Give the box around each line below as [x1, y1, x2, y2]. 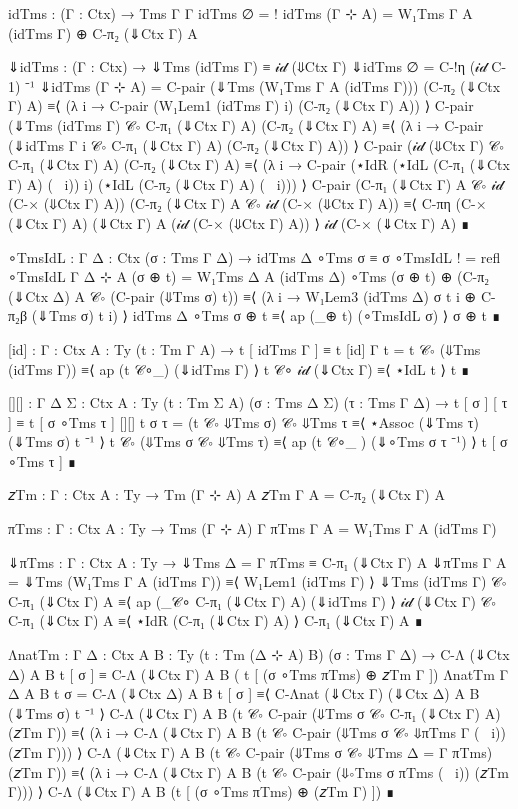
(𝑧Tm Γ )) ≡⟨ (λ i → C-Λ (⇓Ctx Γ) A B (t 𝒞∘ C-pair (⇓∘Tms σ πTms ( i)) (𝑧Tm [8, 761, 509, 782]
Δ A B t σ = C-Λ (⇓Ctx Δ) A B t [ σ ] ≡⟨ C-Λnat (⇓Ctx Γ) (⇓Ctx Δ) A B [8, 683, 480, 704]
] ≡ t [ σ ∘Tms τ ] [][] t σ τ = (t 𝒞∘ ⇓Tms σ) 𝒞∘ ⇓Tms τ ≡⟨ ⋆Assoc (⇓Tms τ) [8, 411, 479, 432]
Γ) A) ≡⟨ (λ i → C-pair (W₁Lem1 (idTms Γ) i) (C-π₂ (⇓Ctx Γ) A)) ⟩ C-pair [8, 95, 474, 116]
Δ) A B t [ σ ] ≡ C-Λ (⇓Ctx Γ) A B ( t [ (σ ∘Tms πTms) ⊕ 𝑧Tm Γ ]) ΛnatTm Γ [8, 663, 509, 684]
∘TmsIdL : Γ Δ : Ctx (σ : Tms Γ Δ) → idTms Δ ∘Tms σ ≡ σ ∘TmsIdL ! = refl [8, 246, 501, 267]
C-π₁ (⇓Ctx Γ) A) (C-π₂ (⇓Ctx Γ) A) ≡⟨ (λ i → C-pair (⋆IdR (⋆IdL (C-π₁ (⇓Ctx [8, 154, 510, 175]
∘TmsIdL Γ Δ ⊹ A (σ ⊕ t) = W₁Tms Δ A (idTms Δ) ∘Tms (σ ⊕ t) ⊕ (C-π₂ [8, 266, 490, 287]
